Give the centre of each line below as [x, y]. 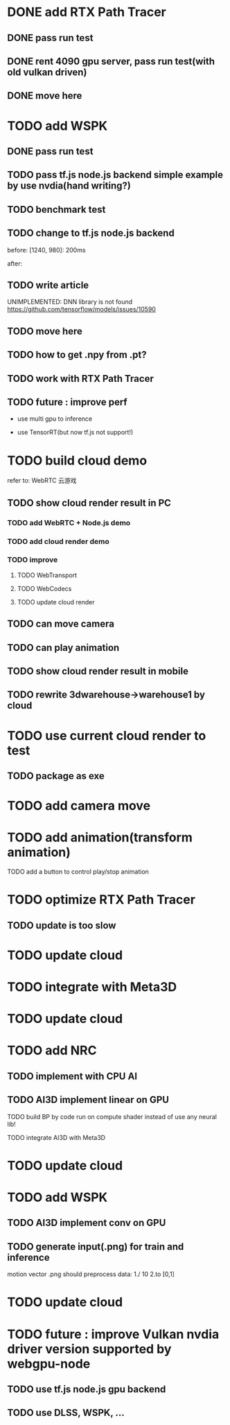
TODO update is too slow [62, 925]
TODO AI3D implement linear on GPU [88, 1100]
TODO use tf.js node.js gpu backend [87, 1389]
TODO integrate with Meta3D [92, 987]
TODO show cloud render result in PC [89, 502]
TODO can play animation [63, 647]
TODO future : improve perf [67, 402]
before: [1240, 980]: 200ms [46, 250]
